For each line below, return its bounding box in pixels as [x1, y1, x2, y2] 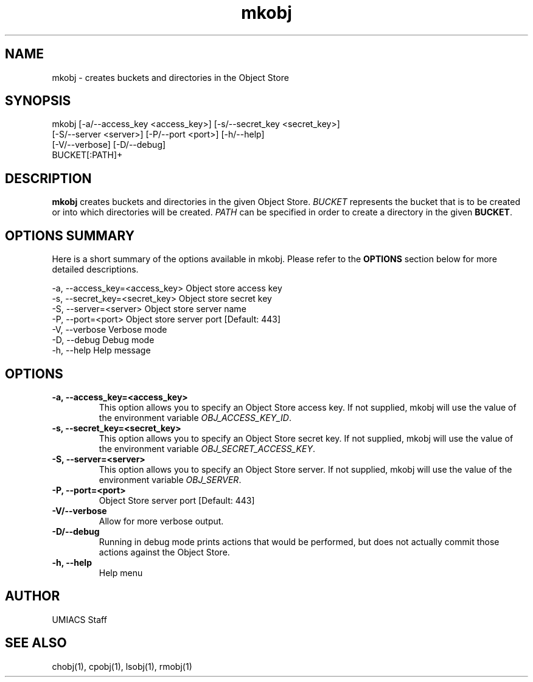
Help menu [99, 567, 143, 578]
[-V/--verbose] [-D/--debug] [52, 139, 166, 150]
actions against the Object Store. [99, 546, 230, 557]
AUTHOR [5, 588, 60, 604]
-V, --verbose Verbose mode [52, 324, 167, 335]
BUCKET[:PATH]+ [52, 150, 123, 161]
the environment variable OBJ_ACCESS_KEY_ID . [99, 412, 292, 423]
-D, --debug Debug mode [52, 335, 155, 346]
